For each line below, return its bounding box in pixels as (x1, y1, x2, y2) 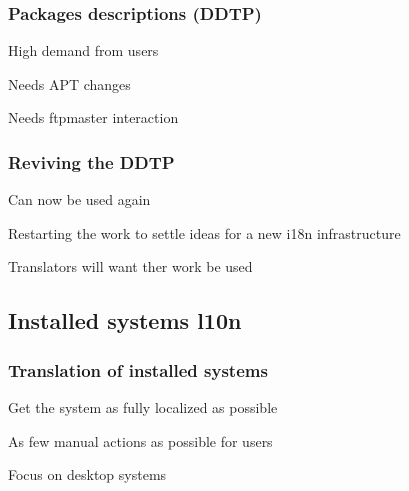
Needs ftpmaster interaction (8, 107, 179, 128)
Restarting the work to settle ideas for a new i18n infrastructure (8, 222, 401, 243)
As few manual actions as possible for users (8, 430, 273, 451)
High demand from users (8, 40, 159, 61)
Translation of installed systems (8, 357, 268, 382)
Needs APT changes (8, 73, 131, 94)
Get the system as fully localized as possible (8, 397, 278, 417)
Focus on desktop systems (8, 464, 167, 485)
